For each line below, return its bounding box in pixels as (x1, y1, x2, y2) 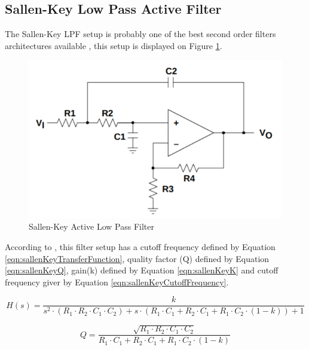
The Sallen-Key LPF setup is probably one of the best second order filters (5, 28, 276, 40)
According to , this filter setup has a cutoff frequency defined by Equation (5, 241, 276, 253)
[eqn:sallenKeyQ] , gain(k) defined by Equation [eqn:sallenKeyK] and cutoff (5, 264, 279, 276)
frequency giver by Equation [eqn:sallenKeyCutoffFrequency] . (5, 275, 229, 288)
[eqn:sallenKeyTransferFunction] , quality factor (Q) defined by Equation (5, 252, 270, 264)
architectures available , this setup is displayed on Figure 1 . (5, 39, 222, 51)
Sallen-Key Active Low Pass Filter (29, 220, 154, 233)
